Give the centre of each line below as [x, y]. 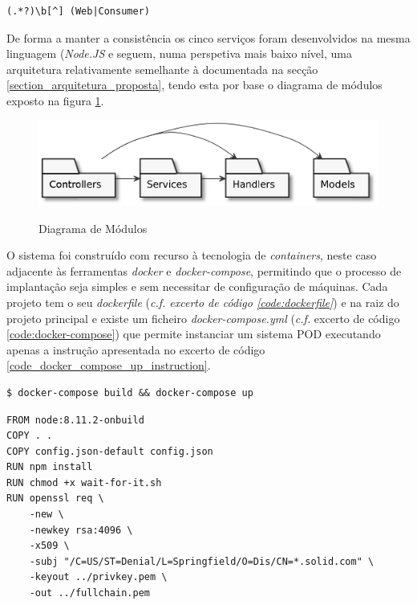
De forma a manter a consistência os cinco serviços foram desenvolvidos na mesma [208, 37]
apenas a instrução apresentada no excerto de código [136, 349]
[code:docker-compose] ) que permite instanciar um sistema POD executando [194, 334]
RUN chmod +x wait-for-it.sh [84, 482]
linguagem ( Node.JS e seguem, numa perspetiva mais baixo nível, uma [179, 53]
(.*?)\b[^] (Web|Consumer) [78, 11]
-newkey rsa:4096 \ [81, 530]
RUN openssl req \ [55, 499]
